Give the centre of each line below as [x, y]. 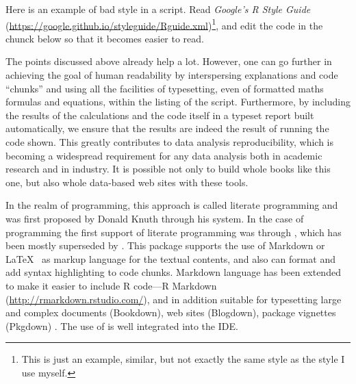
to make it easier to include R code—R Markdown [111, 285]
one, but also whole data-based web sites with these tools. [127, 182]
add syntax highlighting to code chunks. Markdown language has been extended [173, 272]
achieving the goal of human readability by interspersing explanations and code [172, 75]
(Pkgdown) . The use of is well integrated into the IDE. [122, 325]
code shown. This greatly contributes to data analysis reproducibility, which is [169, 142]
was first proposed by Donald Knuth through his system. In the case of [155, 218]
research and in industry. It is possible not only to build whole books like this [168, 169]
